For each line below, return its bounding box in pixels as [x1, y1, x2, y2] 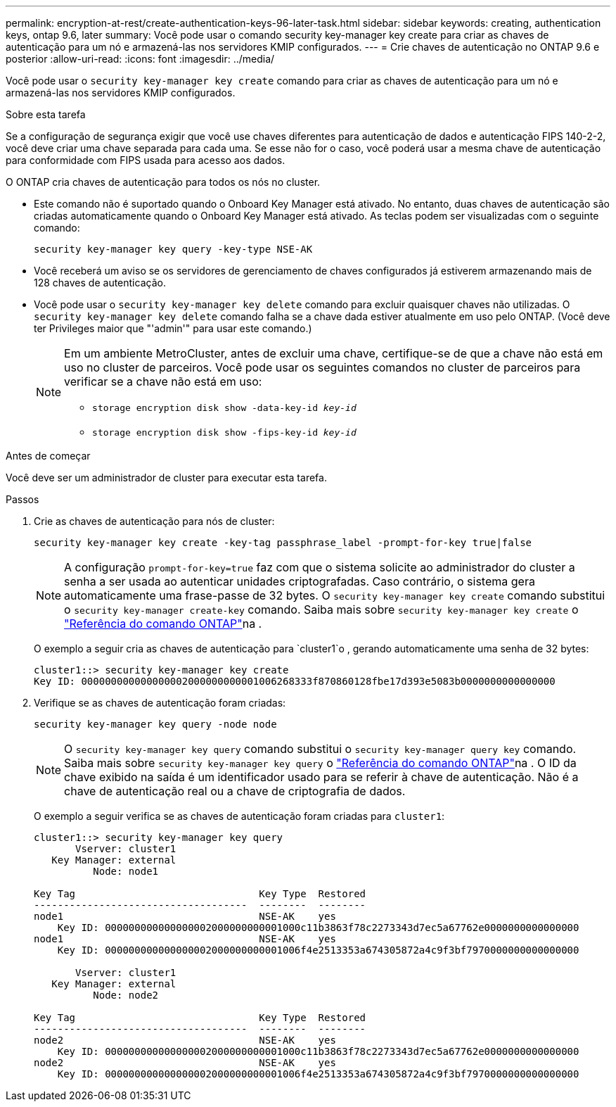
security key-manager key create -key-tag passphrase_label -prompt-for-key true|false [34, 537, 532, 548]
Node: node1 [93, 866, 159, 877]
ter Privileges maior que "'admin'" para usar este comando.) [34, 322, 312, 334]
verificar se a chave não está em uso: [64, 374, 262, 388]
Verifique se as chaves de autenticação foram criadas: [34, 697, 286, 709]
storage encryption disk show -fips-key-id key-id [92, 427, 357, 438]
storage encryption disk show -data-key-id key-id [92, 403, 357, 413]
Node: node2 [93, 989, 159, 1001]
